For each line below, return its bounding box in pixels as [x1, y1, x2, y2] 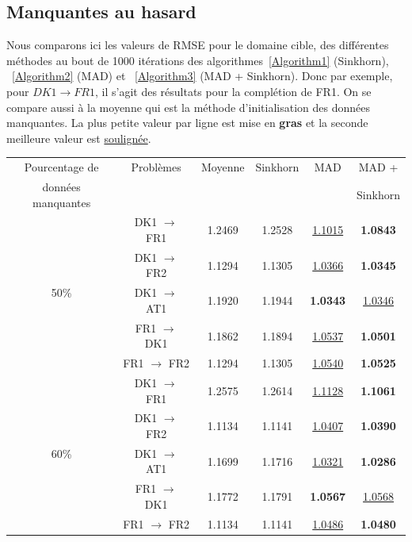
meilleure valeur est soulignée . [6, 129, 151, 146]
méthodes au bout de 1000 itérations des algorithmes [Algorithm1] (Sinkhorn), [6, 52, 389, 68]
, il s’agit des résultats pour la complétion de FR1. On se [95, 83, 372, 99]
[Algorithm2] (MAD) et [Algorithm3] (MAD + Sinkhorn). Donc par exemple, [12, 67, 393, 84]
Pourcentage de [24, 159, 99, 175]
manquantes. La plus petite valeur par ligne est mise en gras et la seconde [6, 114, 368, 131]
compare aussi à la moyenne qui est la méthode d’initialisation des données [6, 98, 370, 115]
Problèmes [131, 159, 181, 175]
